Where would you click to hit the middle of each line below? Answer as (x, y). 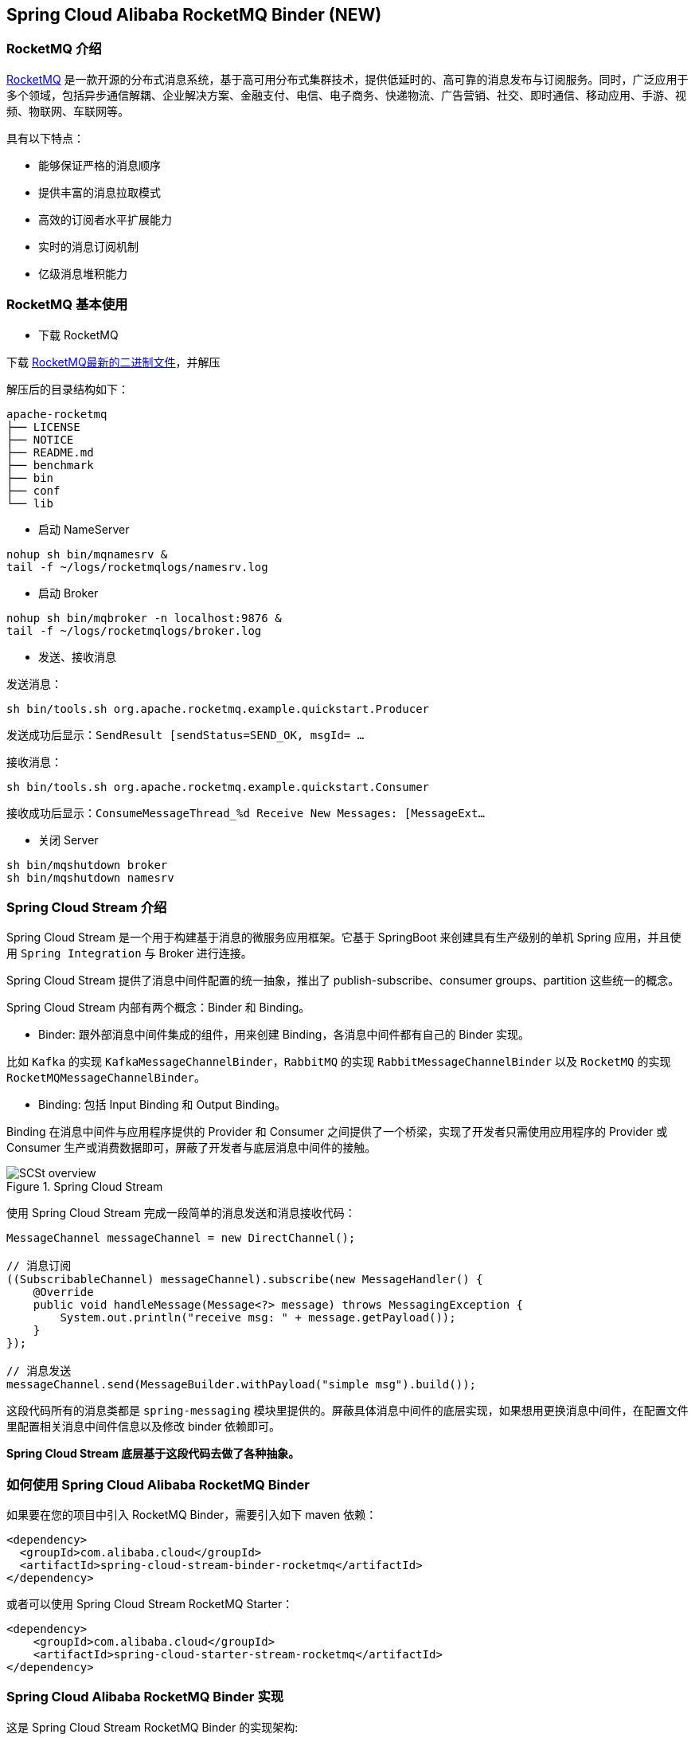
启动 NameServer (84, 529)
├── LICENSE (43, 427)
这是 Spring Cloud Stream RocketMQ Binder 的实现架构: (152, 1727)
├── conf (33, 490)
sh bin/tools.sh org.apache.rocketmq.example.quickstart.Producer (218, 709)
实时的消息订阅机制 (88, 246)
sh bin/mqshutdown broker (87, 865)
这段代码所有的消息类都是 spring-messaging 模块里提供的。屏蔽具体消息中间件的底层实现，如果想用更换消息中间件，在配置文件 (347, 1411)
